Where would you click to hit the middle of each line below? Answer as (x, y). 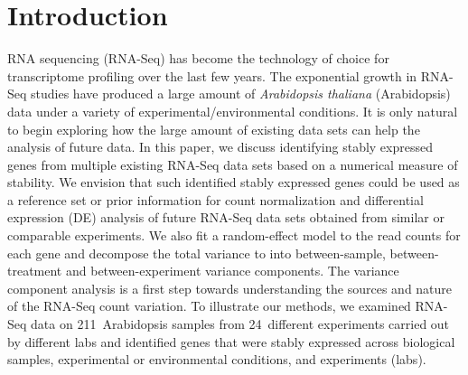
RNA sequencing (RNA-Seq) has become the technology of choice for (198, 58)
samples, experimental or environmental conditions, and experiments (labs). (217, 359)
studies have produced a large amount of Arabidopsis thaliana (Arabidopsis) (241, 94)
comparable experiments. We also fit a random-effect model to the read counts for (234, 235)
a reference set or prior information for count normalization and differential (215, 199)
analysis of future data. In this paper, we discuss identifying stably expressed (220, 147)
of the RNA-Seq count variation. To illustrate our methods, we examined (209, 306)
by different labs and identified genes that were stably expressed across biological (231, 341)
